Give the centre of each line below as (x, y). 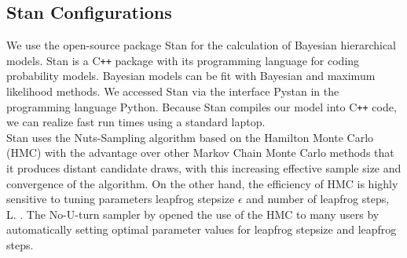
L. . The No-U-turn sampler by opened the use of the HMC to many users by (193, 214)
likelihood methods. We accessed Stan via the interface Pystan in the (173, 91)
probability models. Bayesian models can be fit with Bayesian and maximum (191, 76)
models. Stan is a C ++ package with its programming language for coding (183, 60)
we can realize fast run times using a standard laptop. (136, 122)
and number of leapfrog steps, (318, 199)
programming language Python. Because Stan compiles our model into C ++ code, (202, 106)
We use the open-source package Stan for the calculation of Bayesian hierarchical (202, 45)
